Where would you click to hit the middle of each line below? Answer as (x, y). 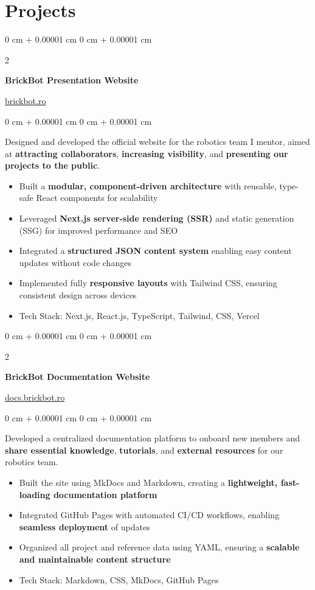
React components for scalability (97, 198)
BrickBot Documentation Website (78, 377)
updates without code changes (75, 262)
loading (35, 494)
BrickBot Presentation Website (72, 80)
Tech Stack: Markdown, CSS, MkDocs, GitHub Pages (119, 579)
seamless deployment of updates (85, 526)
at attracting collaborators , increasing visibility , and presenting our (147, 153)
